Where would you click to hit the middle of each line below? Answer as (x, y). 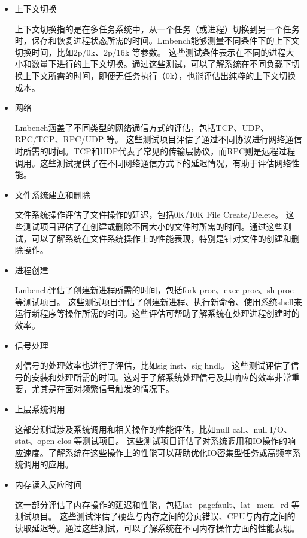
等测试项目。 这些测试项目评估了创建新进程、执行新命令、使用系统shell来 (158, 301)
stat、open (35, 441)
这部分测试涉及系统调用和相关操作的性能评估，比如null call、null (141, 429)
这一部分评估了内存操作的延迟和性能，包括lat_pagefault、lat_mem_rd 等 (157, 504)
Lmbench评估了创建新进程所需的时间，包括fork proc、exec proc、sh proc (154, 290)
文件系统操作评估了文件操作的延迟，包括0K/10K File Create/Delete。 (149, 215)
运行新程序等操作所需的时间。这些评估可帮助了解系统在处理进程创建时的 (157, 313)
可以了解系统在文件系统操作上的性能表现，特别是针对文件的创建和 (161, 238)
